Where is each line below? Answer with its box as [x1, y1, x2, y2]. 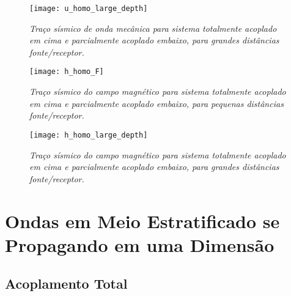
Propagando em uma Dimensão [5, 232, 274, 257]
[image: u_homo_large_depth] [29, 4, 148, 13]
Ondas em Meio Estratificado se [5, 208, 280, 233]
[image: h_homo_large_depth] [29, 130, 148, 139]
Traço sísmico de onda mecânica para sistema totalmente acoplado [29, 21, 277, 34]
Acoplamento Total [5, 274, 128, 293]
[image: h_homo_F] [29, 67, 104, 76]
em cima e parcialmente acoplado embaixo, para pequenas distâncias [29, 97, 284, 109]
